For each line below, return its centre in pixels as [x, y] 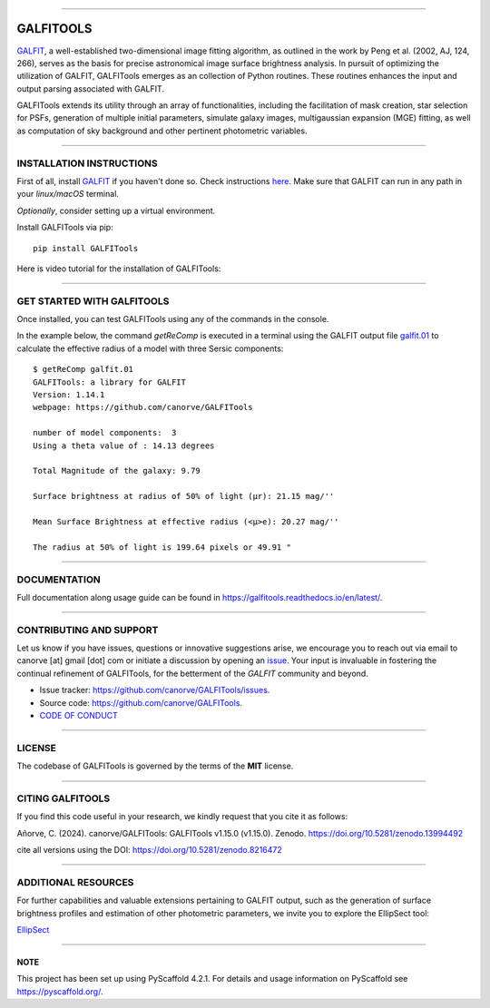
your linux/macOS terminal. [68, 194]
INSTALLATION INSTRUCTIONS [87, 163]
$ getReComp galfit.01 [83, 369]
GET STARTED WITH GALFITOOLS [93, 301]
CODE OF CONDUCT [78, 715]
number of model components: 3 [105, 433]
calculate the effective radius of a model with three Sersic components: [150, 348]
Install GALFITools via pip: [65, 228]
